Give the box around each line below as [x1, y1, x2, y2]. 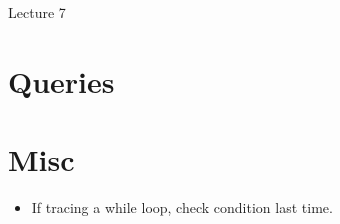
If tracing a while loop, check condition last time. [31, 197, 333, 218]
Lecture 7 [8, 2, 66, 22]
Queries [8, 60, 115, 101]
